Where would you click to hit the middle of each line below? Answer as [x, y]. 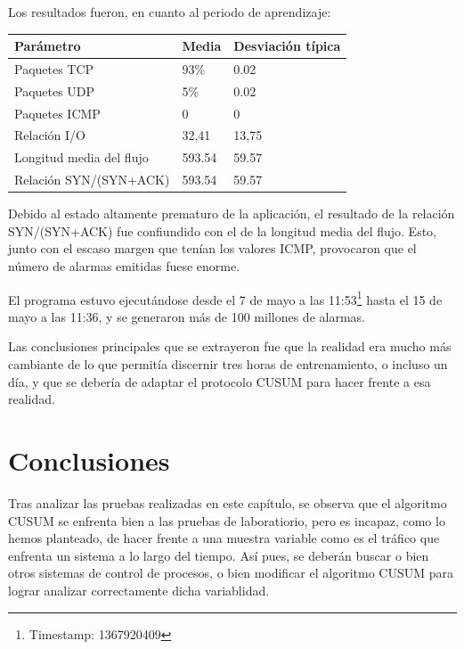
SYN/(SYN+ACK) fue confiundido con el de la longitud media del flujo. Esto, [222, 230]
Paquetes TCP [54, 68]
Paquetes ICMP [57, 113]
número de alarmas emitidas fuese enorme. [124, 266]
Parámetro [48, 46]
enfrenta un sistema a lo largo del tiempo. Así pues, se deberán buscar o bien [219, 555]
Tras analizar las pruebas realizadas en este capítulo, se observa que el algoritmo [228, 502]
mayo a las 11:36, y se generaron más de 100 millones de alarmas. [187, 316]
